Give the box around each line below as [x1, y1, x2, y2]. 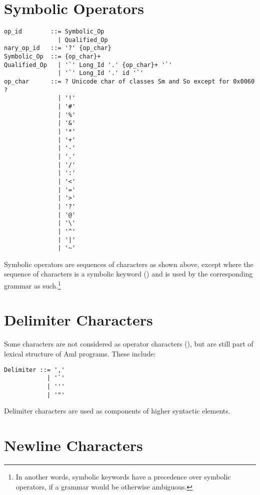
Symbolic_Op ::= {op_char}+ [4, 53, 101, 60]
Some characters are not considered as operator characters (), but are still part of [4, 338, 253, 349]
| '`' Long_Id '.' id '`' [57, 69, 144, 77]
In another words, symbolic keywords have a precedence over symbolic [15, 471, 231, 481]
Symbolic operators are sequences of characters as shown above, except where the [4, 258, 253, 269]
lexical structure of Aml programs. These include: [4, 348, 156, 358]
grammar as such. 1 [4, 279, 61, 290]
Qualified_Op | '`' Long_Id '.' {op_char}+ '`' [4, 61, 172, 68]
